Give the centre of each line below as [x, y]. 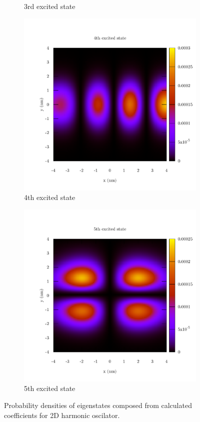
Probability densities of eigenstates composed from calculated [98, 405]
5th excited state [50, 388]
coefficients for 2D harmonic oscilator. [62, 415]
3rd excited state [50, 6]
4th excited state [50, 197]
